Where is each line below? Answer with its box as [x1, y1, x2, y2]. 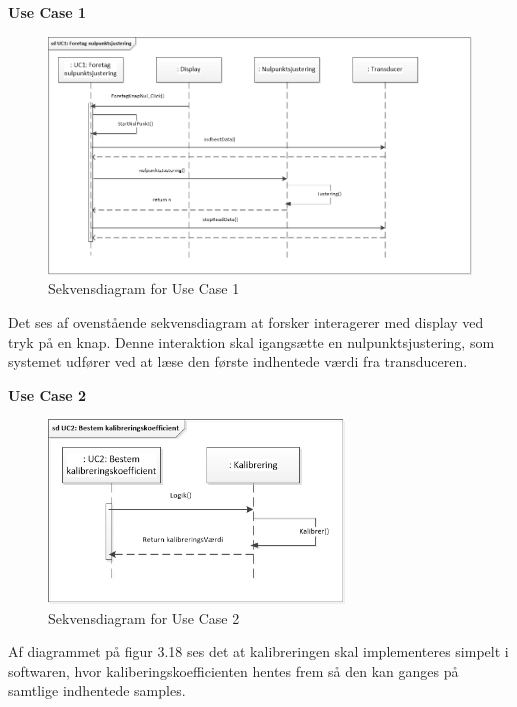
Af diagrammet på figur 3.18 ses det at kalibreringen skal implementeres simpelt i [8, 641, 509, 662]
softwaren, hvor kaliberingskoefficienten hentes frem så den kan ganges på [8, 660, 459, 681]
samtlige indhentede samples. [8, 680, 186, 701]
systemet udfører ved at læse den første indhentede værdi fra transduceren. [8, 351, 468, 372]
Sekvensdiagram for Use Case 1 [48, 278, 240, 299]
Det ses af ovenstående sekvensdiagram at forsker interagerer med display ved [8, 311, 484, 332]
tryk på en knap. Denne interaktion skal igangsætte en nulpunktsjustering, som [8, 331, 495, 352]
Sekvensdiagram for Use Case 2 [48, 607, 240, 628]
